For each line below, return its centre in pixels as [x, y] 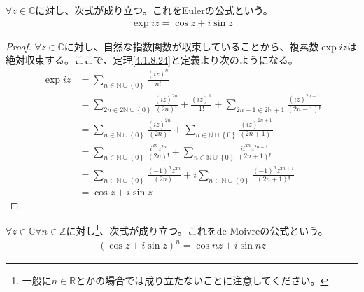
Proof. [19, 46]
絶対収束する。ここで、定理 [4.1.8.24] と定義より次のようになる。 [152, 60]
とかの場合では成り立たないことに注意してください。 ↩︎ [202, 280]
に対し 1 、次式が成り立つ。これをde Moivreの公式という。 [197, 230]
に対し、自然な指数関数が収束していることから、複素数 [191, 46]
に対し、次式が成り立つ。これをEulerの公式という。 [154, 10]
